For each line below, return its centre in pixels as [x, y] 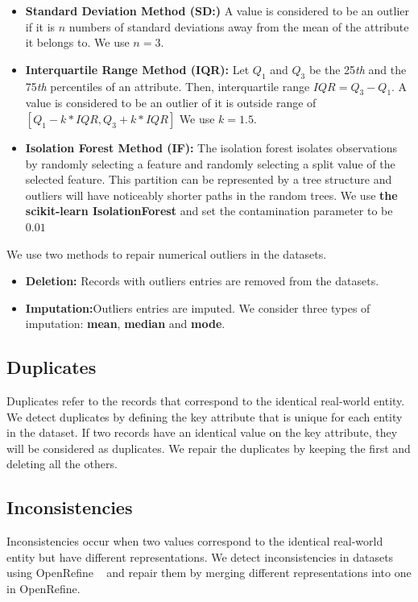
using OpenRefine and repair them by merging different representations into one [209, 573]
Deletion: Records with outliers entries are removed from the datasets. [202, 281]
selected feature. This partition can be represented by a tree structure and [209, 179]
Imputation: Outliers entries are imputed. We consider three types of [198, 307]
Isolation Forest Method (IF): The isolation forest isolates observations [211, 147]
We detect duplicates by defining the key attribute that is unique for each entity [205, 416]
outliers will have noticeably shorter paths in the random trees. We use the [211, 195]
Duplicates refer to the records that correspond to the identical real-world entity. [206, 401]
